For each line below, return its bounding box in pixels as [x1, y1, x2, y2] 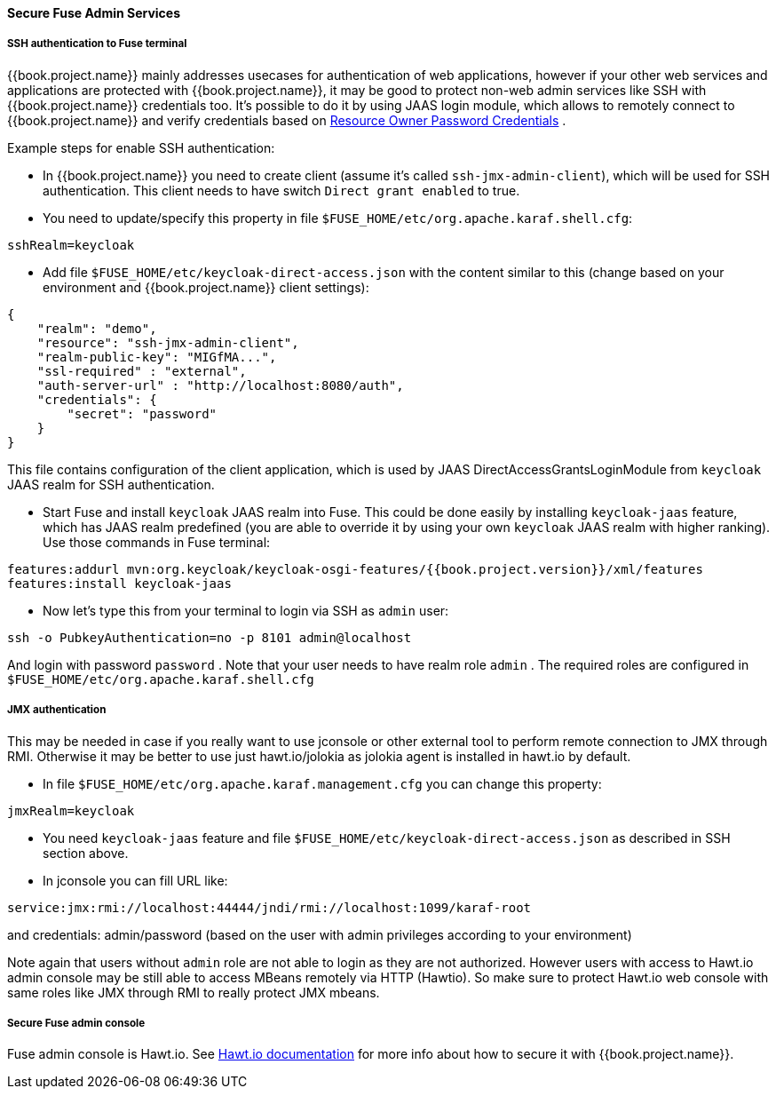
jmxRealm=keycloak [7, 803, 135, 818]
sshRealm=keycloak [7, 237, 135, 252]
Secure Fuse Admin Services [7, 5, 181, 20]
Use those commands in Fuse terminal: [43, 534, 271, 550]
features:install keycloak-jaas [7, 576, 232, 591]
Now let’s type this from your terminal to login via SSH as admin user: [43, 602, 449, 618]
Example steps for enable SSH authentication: [7, 139, 275, 155]
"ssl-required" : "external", [36, 363, 247, 378]
